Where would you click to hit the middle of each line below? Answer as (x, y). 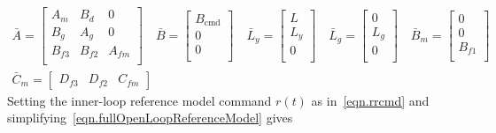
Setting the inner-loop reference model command (139, 100)
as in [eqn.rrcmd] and (370, 100)
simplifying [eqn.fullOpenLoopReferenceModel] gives (150, 118)
